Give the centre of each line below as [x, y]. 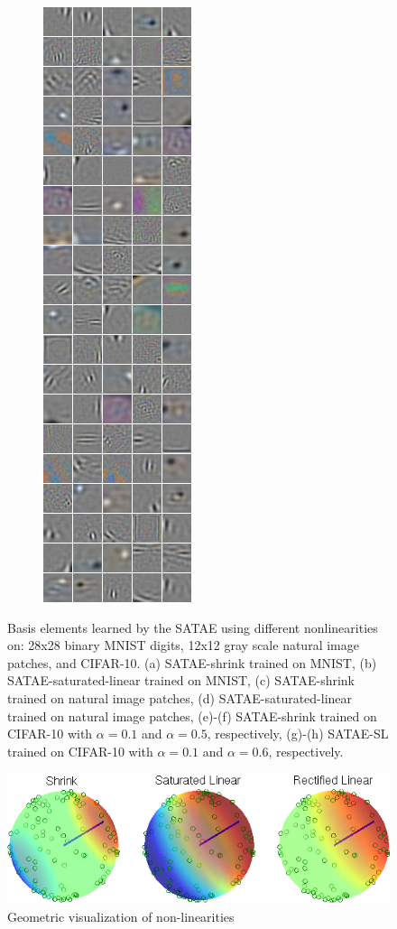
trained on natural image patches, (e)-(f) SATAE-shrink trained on [192, 715]
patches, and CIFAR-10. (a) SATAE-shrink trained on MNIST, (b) [192, 662]
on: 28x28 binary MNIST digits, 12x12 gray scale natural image [183, 645]
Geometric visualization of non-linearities [121, 916]
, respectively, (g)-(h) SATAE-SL [298, 734]
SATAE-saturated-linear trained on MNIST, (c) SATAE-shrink [181, 680]
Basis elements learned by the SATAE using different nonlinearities [193, 627]
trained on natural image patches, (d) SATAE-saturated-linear [180, 697]
